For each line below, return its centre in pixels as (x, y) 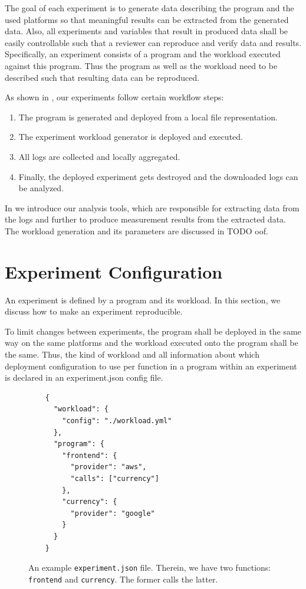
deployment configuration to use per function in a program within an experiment (151, 366)
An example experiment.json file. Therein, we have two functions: (150, 567)
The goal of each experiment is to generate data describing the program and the (149, 8)
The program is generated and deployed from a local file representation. (148, 117)
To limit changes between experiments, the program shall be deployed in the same (153, 331)
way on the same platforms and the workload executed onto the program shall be (152, 343)
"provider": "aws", (108, 467)
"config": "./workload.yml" (117, 421)
